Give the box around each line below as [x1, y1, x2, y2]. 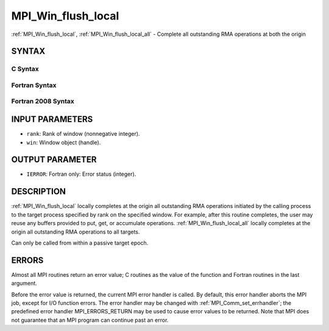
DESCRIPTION [11, 186, 66, 197]
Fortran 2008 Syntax [11, 97, 74, 106]
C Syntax [11, 64, 39, 73]
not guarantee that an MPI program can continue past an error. [11, 316, 169, 324]
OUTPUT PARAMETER [11, 155, 97, 165]
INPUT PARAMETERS [11, 114, 93, 125]
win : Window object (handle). [26, 139, 101, 146]
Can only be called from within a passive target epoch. [11, 239, 149, 246]
